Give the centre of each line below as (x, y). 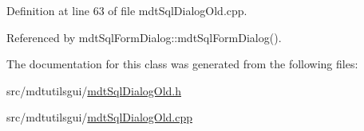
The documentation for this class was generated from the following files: (182, 64)
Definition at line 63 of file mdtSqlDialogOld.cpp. (127, 10)
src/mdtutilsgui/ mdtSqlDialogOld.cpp (100, 117)
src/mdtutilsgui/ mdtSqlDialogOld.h (94, 90)
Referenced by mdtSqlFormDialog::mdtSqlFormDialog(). (144, 37)
